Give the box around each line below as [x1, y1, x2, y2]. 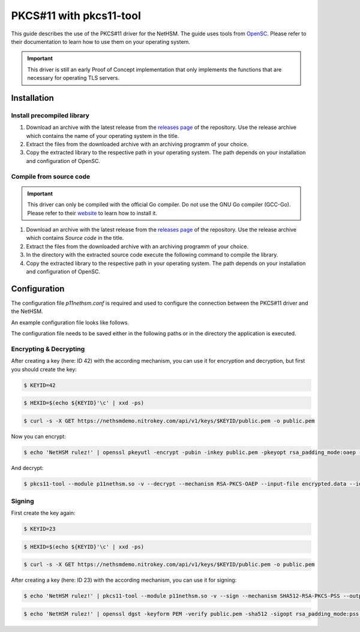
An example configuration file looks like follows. [11, 318, 129, 326]
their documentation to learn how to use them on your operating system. [11, 38, 190, 45]
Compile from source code [11, 172, 91, 180]
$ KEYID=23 [23, 525, 56, 532]
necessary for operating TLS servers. [27, 74, 120, 82]
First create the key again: [11, 510, 76, 517]
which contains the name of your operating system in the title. [26, 132, 179, 139]
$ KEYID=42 [23, 381, 56, 389]
